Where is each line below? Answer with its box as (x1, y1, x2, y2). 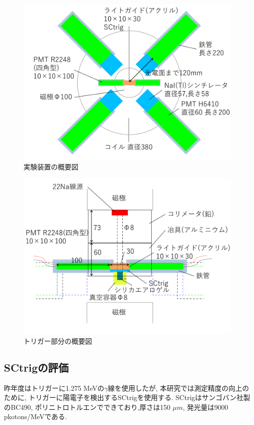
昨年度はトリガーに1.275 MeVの (4, 382, 104, 393)
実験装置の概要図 (23, 161, 78, 171)
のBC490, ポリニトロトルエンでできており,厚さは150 (4, 401, 171, 412)
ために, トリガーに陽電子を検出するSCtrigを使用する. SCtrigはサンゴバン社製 (4, 392, 251, 402)
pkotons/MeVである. (4, 411, 67, 422)
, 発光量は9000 (183, 401, 229, 412)
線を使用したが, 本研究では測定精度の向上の (108, 382, 249, 393)
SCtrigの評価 (4, 359, 69, 375)
